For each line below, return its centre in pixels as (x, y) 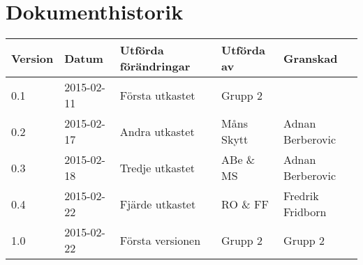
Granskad (311, 58)
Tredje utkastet (157, 167)
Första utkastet (157, 95)
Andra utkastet (157, 131)
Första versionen (160, 240)
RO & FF (245, 204)
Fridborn (305, 212)
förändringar (155, 66)
